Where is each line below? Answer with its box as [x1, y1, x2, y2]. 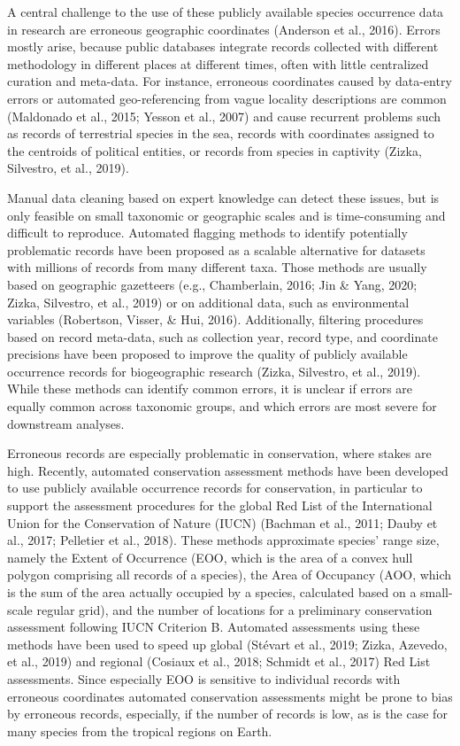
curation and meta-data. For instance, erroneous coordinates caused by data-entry [7, 72, 452, 90]
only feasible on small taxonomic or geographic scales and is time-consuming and [7, 206, 446, 224]
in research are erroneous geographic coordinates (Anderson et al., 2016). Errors [7, 19, 441, 38]
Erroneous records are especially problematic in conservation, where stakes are [7, 444, 432, 462]
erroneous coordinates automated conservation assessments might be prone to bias [7, 687, 453, 705]
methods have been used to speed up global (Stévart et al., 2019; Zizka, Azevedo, [7, 634, 448, 653]
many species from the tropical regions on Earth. [7, 721, 272, 740]
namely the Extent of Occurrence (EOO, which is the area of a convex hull [7, 548, 413, 566]
